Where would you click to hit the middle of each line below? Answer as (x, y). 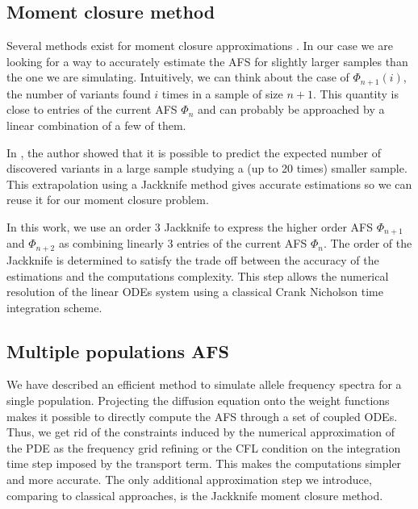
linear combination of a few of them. (96, 125)
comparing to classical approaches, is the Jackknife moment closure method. (195, 495)
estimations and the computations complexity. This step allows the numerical (198, 275)
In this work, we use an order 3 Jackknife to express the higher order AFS (190, 227)
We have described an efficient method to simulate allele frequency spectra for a (204, 384)
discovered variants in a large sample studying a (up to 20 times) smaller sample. (207, 168)
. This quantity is (355, 93)
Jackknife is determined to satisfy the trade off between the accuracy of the (193, 259)
